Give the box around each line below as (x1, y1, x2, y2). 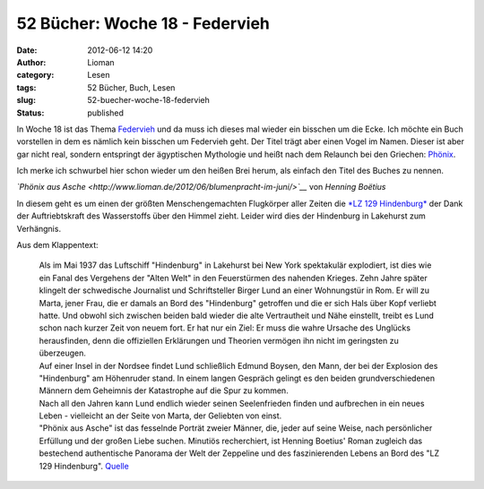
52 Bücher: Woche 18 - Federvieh (16, 13, 271, 33)
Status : (16, 107, 45, 118)
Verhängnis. (16, 223, 62, 234)
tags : (16, 81, 37, 93)
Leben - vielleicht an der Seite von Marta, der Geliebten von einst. (39, 410, 282, 421)
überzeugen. (39, 347, 87, 358)
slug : (16, 95, 36, 106)
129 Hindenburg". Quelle (39, 460, 129, 471)
